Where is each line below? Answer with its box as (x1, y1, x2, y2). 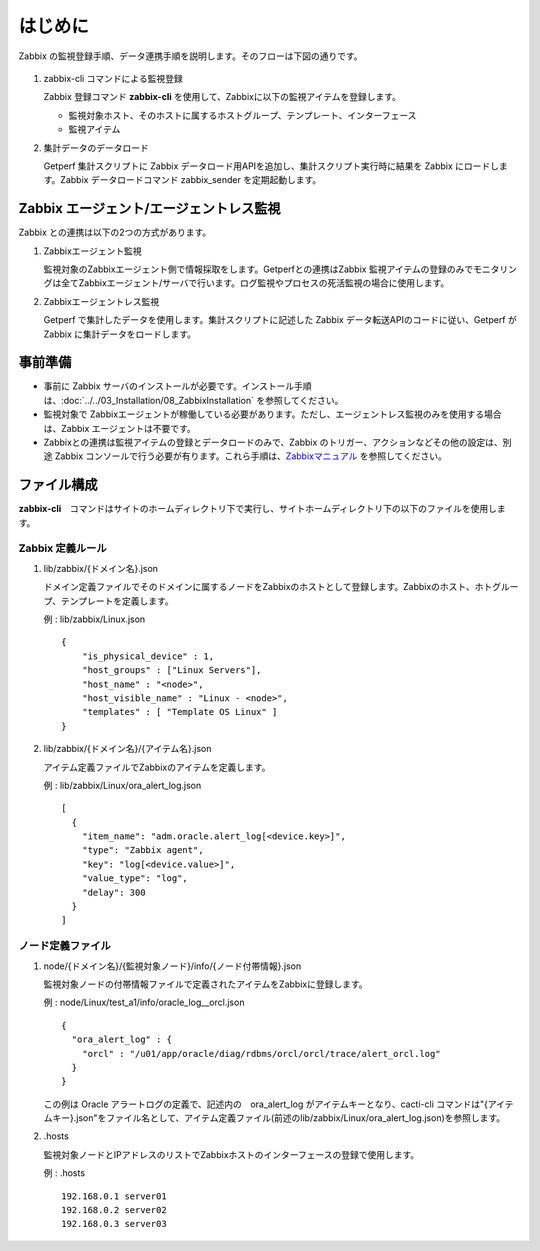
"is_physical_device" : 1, (81, 650, 215, 662)
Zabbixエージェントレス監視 (43, 295, 160, 307)
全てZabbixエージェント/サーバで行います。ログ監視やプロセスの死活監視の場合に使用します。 (60, 277, 450, 289)
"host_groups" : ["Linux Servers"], (81, 665, 262, 676)
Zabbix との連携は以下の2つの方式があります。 (18, 226, 212, 239)
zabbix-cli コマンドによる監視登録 (43, 72, 184, 84)
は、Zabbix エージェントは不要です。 (43, 422, 197, 434)
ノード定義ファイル (18, 939, 112, 953)
